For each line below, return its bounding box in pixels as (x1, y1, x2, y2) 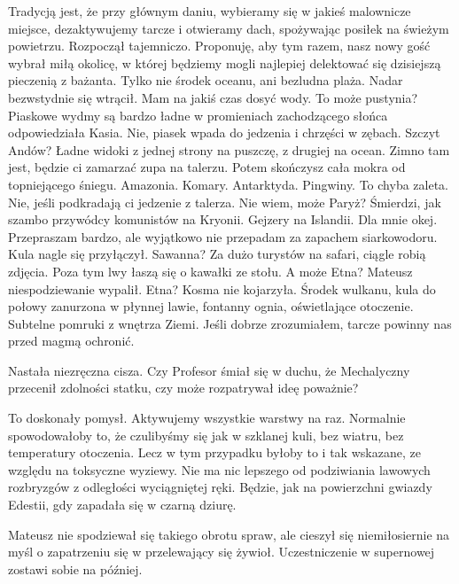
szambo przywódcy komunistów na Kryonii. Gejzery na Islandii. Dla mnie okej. (8, 210, 438, 229)
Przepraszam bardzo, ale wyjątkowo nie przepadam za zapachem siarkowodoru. (8, 227, 438, 245)
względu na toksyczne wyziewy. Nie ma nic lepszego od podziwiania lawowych (8, 460, 431, 479)
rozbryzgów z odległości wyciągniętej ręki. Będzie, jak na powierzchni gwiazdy (8, 478, 432, 496)
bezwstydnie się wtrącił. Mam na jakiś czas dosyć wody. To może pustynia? (8, 88, 418, 106)
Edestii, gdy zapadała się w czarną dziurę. (8, 495, 237, 514)
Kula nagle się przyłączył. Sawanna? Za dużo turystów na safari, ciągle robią (8, 245, 426, 263)
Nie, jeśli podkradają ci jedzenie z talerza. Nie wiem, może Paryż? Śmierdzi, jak (8, 192, 441, 211)
